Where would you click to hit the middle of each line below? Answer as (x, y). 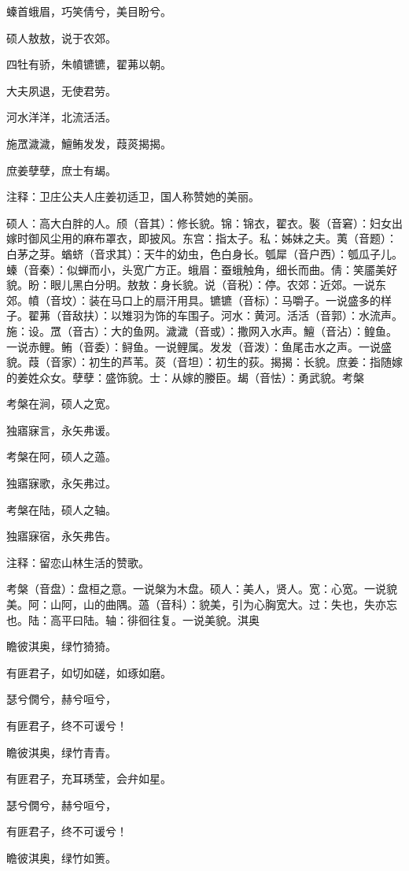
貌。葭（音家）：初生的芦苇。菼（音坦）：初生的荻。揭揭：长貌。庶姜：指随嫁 (204, 362)
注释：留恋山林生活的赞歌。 (78, 562)
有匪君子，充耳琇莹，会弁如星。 (89, 778)
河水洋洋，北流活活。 (61, 117)
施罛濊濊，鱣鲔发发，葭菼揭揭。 (89, 143)
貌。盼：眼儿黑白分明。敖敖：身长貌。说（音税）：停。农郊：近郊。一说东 (196, 285)
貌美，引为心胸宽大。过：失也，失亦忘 (298, 604)
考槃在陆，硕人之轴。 (61, 509)
